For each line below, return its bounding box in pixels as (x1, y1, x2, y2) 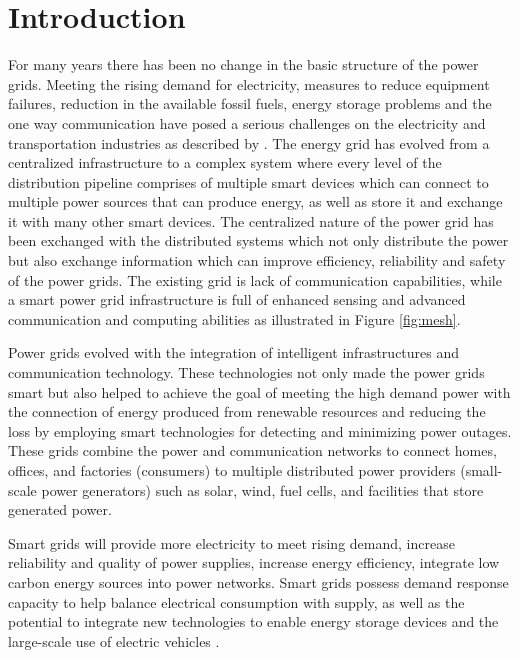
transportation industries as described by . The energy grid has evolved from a (8, 132, 490, 153)
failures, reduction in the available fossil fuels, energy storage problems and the (8, 93, 492, 114)
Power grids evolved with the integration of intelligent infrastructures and (8, 342, 460, 363)
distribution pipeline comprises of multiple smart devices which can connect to (8, 171, 489, 192)
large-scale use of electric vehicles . (8, 630, 220, 651)
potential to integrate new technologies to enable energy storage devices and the (8, 611, 499, 632)
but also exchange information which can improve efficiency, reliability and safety (8, 250, 506, 271)
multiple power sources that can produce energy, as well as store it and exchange (8, 191, 503, 212)
